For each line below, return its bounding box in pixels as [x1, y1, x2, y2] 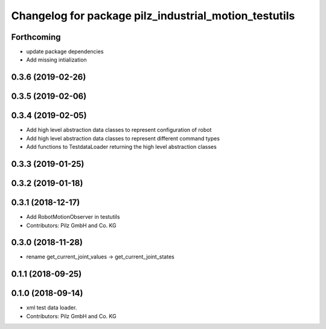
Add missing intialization [26, 56, 87, 63]
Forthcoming [11, 32, 61, 42]
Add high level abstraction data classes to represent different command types [26, 134, 220, 142]
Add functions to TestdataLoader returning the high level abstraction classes [26, 143, 217, 151]
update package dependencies [26, 48, 104, 55]
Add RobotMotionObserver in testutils [26, 213, 120, 221]
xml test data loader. [26, 304, 77, 312]
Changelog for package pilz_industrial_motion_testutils [11, 9, 295, 22]
